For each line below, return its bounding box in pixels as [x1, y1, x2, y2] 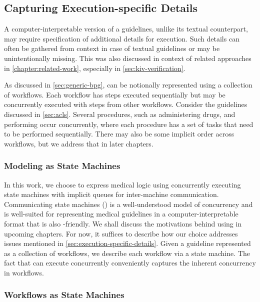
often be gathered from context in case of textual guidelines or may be [4, 43, 220, 53]
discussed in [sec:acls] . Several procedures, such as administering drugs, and [4, 108, 235, 119]
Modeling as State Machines [4, 159, 120, 172]
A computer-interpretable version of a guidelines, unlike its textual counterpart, [4, 23, 248, 34]
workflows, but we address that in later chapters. [4, 138, 153, 148]
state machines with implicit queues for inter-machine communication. [4, 189, 219, 199]
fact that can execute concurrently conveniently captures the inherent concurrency [4, 257, 256, 268]
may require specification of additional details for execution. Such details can [4, 33, 239, 43]
